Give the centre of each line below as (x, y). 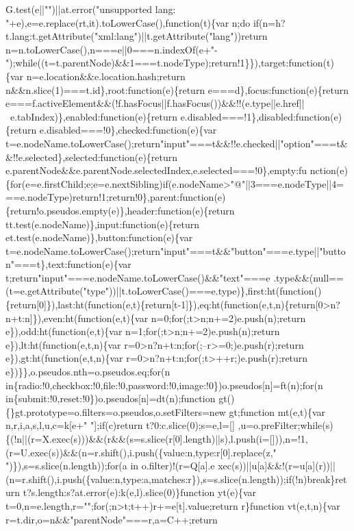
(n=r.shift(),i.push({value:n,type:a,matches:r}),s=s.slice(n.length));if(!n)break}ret (176, 479)
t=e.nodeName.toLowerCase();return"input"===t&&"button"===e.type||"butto (176, 250)
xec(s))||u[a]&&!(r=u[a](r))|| (277, 466)
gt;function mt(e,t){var (277, 411)
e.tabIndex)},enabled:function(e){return (93, 116)
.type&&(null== (308, 277)
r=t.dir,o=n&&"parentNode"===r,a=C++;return (112, 519)
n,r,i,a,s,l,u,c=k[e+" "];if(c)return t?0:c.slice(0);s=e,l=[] (120, 425)
